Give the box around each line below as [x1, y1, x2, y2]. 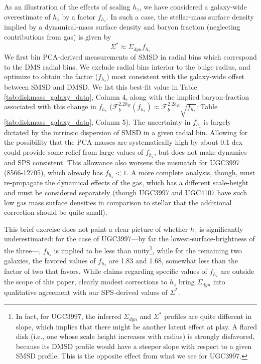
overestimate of [4, 11, 51, 22]
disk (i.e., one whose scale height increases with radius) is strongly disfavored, [16, 331, 255, 341]
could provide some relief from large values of [4, 147, 144, 157]
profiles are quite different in [164, 311, 252, 321]
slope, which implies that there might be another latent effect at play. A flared [16, 321, 257, 331]
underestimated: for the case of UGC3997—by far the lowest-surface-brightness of [4, 233, 255, 244]
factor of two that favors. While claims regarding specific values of [4, 266, 207, 276]
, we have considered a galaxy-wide [139, 2, 247, 12]
